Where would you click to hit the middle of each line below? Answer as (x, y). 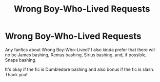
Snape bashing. (21, 60)
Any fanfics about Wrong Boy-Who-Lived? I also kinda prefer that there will (80, 49)
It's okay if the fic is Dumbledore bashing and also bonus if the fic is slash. (80, 69)
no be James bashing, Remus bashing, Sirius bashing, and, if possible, (76, 55)
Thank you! (16, 74)
